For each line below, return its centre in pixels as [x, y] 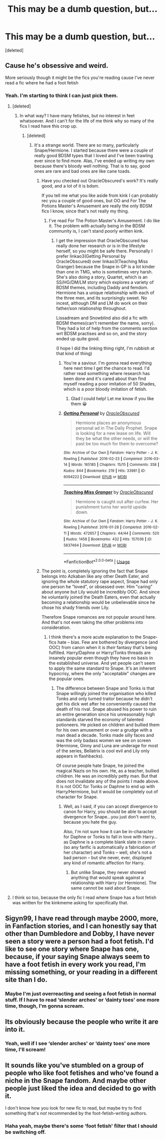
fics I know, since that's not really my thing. [85, 211]
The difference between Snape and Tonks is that [105, 688]
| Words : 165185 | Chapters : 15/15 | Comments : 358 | [114, 465]
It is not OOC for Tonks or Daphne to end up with [106, 787]
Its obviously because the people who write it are [82, 1021]
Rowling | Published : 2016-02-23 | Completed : [103, 459]
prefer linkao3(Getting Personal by [91, 256]
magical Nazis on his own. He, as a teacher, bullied [108, 771]
